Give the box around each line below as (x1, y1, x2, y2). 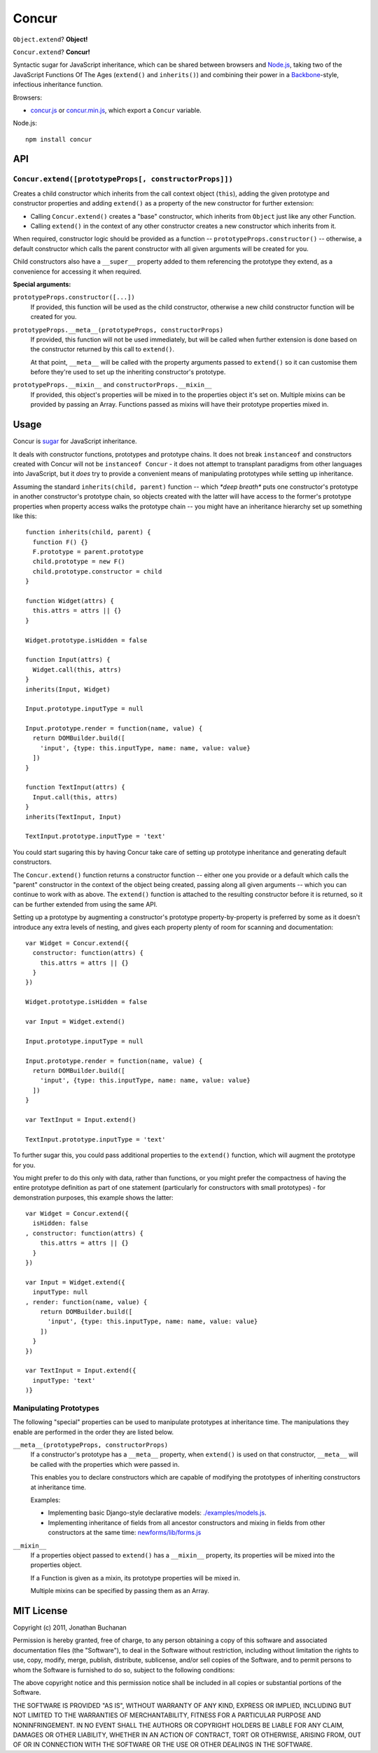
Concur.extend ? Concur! (13, 48, 90, 56)
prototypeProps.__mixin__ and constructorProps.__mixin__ (13, 381, 213, 389)
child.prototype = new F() (32, 557, 125, 566)
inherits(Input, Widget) (25, 685, 111, 693)
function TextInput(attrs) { (25, 783, 125, 792)
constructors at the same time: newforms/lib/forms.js (48, 1529, 202, 1537)
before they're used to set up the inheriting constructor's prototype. (30, 368, 226, 377)
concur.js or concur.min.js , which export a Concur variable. (30, 106, 202, 114)
